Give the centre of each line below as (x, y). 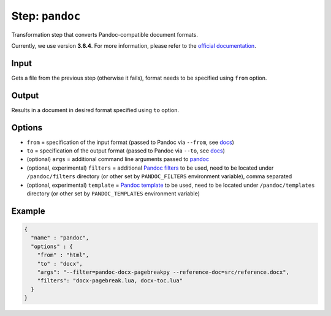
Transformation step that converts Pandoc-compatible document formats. (105, 34)
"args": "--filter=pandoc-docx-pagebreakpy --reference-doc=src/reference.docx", (163, 272)
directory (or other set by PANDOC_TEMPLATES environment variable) (113, 194)
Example (28, 211)
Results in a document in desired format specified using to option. (95, 110)
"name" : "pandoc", (60, 238)
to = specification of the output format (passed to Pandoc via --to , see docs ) (126, 151)
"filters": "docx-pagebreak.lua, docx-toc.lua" (110, 281)
